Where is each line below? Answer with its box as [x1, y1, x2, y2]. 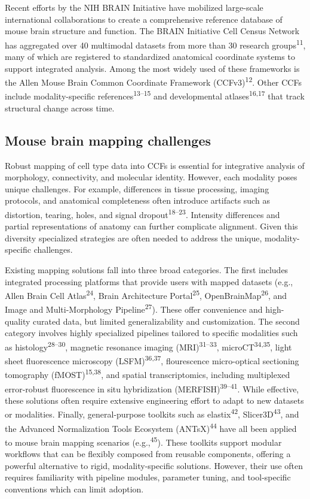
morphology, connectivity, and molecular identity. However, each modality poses [5, 171, 297, 183]
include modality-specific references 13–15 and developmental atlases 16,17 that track [5, 88, 305, 102]
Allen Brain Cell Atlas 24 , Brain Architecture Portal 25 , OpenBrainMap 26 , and [5, 288, 287, 301]
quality [5, 314, 30, 327]
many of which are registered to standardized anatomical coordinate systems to [5, 50, 295, 63]
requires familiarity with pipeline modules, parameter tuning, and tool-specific [5, 471, 291, 483]
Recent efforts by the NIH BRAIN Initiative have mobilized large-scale [5, 1, 263, 13]
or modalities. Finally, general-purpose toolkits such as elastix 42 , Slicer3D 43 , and [5, 406, 299, 421]
